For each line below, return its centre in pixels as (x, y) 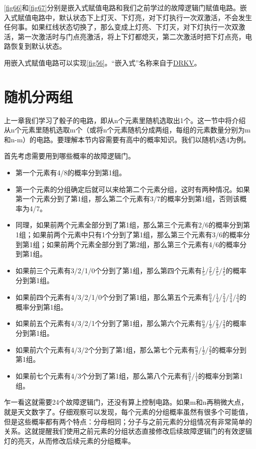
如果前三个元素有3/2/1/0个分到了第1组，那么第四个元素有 (109, 270)
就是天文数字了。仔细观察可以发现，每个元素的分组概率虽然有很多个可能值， (128, 412)
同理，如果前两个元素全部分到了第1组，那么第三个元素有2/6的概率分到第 (133, 225)
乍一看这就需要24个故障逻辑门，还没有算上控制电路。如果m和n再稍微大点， (126, 402)
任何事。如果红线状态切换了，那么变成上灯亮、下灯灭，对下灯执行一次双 (121, 27)
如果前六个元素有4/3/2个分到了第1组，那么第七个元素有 (105, 349)
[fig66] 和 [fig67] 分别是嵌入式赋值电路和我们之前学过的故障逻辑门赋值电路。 (122, 7)
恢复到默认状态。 (38, 46)
